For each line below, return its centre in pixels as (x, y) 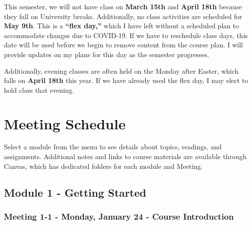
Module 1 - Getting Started (75, 192)
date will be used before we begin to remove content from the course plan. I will (124, 45)
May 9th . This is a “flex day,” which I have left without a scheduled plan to (122, 26)
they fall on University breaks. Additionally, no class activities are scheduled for (123, 16)
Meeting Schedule (65, 123)
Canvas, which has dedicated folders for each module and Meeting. (103, 166)
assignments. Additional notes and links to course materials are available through (125, 156)
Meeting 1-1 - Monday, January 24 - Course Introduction (119, 216)
